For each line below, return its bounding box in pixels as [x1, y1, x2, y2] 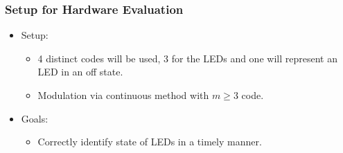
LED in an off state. [37, 64, 123, 79]
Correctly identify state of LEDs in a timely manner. [37, 134, 262, 149]
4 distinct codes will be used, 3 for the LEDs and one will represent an [37, 51, 337, 65]
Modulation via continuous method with [37, 88, 209, 102]
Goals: [21, 111, 49, 125]
